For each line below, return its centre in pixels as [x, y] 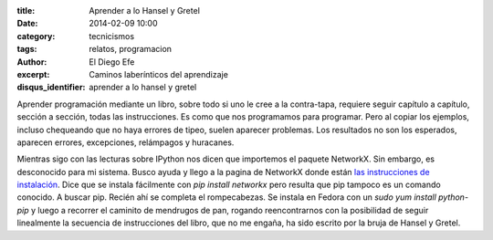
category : [36, 36]
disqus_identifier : [51, 88]
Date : [27, 24]
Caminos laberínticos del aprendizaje [158, 74]
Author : [32, 62]
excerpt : [33, 74]
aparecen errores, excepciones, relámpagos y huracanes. [126, 142]
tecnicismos [112, 36]
